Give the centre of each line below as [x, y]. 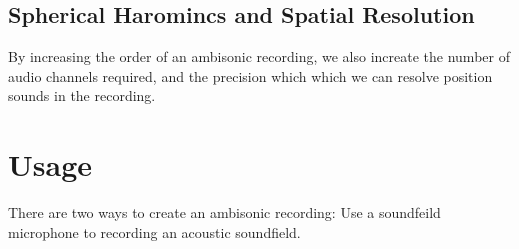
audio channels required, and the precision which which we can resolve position [250, 75]
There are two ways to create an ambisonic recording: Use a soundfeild [224, 212]
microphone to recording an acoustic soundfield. [154, 231]
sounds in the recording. [82, 95]
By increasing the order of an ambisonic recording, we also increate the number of [259, 56]
